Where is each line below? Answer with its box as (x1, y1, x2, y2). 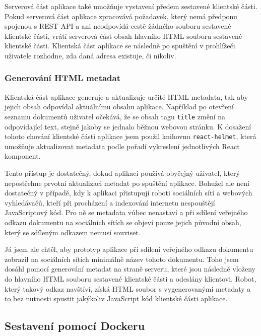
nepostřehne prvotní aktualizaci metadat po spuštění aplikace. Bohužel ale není (5, 177, 249, 188)
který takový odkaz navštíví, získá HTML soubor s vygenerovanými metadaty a (5, 283, 251, 294)
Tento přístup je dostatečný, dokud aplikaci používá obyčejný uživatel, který (5, 168, 240, 178)
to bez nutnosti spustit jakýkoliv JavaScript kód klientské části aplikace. (5, 293, 228, 304)
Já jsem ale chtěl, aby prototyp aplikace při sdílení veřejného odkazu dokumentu (5, 244, 253, 254)
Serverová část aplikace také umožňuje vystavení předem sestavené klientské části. (5, 1, 257, 11)
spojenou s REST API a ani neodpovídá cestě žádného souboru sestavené (5, 21, 231, 31)
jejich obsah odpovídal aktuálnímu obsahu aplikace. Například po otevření (5, 101, 234, 112)
